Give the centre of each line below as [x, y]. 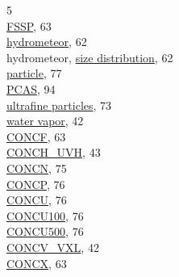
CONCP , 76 [36, 184]
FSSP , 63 [29, 25]
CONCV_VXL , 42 [53, 247]
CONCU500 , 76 [45, 231]
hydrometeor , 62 [47, 42]
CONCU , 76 [37, 200]
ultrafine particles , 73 [59, 105]
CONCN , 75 [37, 168]
